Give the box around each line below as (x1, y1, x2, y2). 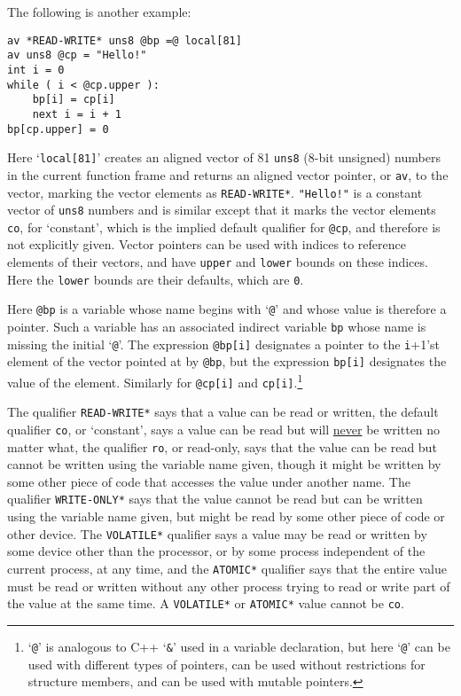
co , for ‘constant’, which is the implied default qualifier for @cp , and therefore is (7, 217, 441, 236)
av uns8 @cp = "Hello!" (7, 49, 147, 62)
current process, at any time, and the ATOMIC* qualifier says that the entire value (7, 559, 447, 577)
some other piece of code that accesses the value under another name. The (7, 472, 410, 490)
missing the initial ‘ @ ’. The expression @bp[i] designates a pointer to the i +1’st (7, 334, 441, 353)
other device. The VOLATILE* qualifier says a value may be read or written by (7, 524, 427, 543)
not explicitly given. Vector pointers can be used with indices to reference (7, 235, 406, 254)
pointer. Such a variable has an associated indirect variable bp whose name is (7, 317, 426, 336)
